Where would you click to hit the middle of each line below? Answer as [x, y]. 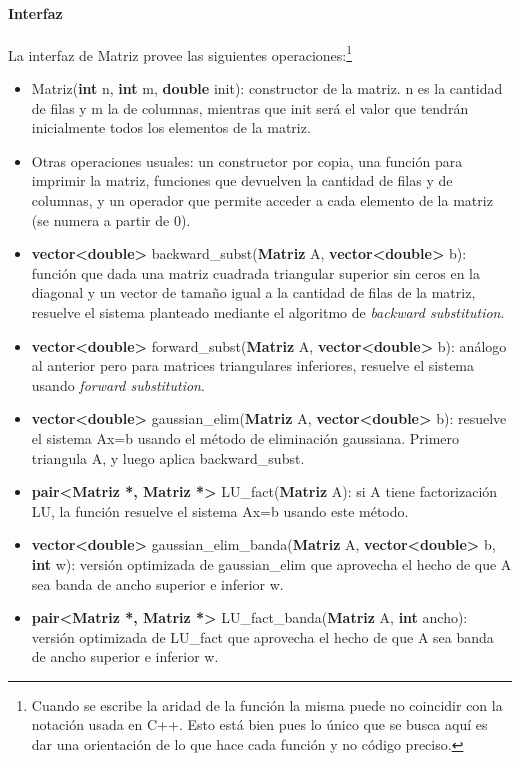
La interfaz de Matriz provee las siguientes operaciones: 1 [180, 53]
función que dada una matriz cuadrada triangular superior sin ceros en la [255, 272]
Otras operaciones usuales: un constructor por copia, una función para [247, 160]
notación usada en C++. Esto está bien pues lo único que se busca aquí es [259, 724]
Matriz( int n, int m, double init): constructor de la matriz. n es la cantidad [267, 88]
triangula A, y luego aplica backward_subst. [168, 457]
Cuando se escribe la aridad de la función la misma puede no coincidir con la [267, 704]
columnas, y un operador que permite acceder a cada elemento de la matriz [262, 200]
